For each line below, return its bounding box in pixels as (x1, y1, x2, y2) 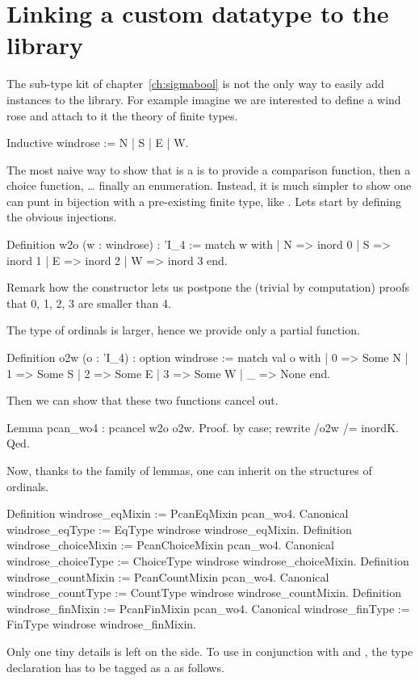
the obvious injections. (6, 208, 117, 225)
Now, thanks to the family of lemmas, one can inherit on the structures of (6, 462, 372, 478)
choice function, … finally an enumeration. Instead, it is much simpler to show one (6, 177, 412, 194)
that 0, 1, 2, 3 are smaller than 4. (6, 294, 171, 311)
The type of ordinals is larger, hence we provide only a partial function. (6, 322, 360, 338)
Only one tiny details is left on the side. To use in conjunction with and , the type (6, 642, 413, 659)
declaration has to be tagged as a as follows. (6, 658, 224, 675)
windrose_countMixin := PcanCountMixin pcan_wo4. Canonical (6, 568, 329, 585)
